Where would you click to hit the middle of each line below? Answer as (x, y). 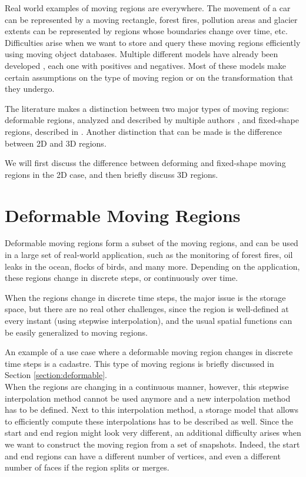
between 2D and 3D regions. (56, 143)
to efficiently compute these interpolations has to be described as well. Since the (149, 421)
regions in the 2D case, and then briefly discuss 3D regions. (112, 174)
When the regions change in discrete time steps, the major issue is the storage (145, 297)
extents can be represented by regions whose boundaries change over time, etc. (146, 31)
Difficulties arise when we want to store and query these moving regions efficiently (153, 42)
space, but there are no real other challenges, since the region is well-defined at (147, 309)
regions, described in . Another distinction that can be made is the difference (144, 131)
